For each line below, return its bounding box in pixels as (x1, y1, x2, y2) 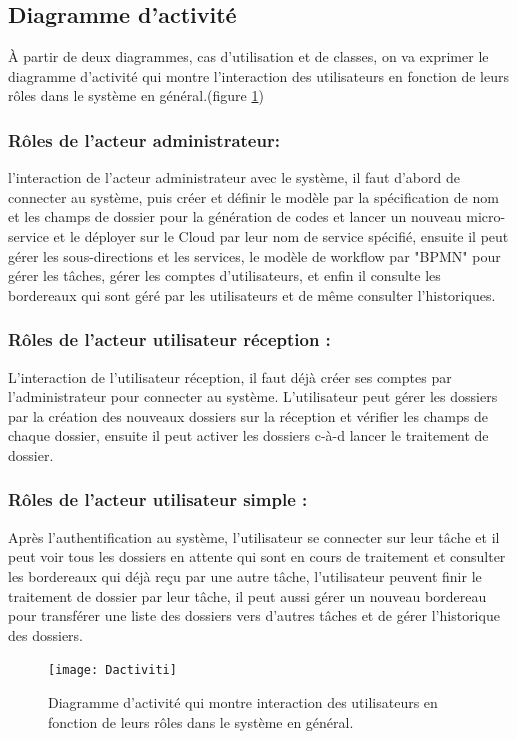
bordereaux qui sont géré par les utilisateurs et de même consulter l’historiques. (8, 284, 496, 305)
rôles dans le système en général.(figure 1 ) (8, 85, 264, 106)
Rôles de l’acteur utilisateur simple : (8, 487, 308, 512)
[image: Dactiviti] (48, 663, 177, 678)
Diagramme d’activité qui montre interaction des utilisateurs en (48, 691, 438, 712)
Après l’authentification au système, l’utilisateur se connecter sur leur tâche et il (8, 526, 500, 547)
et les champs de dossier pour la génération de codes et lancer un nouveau (8, 206, 462, 227)
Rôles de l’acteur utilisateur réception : (8, 327, 331, 352)
